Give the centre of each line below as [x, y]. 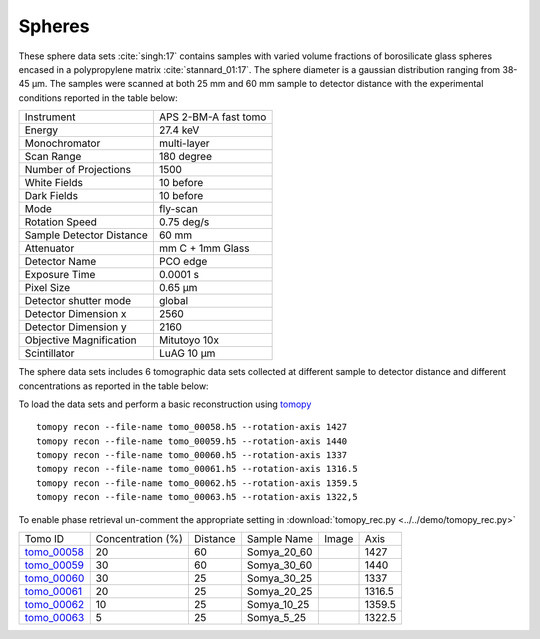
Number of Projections [78, 170]
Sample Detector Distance [86, 235]
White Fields [54, 183]
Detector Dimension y [75, 327]
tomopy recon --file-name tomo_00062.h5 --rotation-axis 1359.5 [197, 483]
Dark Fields [51, 196]
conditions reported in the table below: [98, 97]
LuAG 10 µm [187, 353]
